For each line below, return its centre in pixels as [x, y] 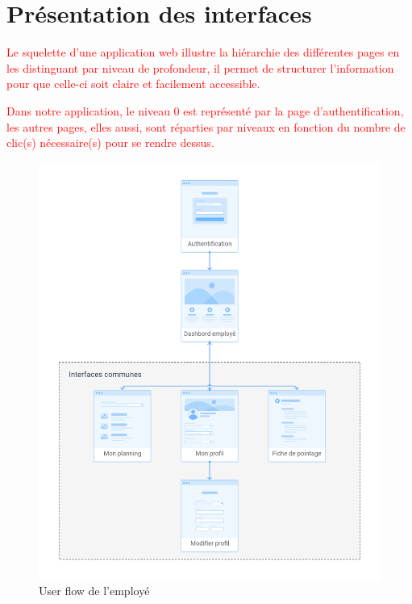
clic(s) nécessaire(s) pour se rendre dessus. [110, 143]
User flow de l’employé [94, 591]
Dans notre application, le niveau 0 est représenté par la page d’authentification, [205, 110]
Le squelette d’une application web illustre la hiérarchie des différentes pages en [203, 52]
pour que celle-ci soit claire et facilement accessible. [133, 84]
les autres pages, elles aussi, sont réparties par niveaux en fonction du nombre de [206, 126]
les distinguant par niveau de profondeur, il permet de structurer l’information [200, 67]
